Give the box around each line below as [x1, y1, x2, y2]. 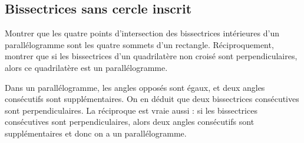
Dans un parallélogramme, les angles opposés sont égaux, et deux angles [5, 81, 265, 93]
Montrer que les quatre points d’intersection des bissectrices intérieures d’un [5, 27, 279, 39]
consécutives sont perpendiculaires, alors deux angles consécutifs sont [5, 115, 255, 128]
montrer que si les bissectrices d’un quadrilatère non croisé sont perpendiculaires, [5, 50, 298, 62]
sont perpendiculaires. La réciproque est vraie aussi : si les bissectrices [5, 104, 257, 116]
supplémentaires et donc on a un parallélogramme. [5, 127, 187, 139]
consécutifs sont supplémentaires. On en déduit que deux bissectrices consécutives [5, 93, 299, 105]
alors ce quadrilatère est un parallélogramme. [5, 61, 168, 73]
